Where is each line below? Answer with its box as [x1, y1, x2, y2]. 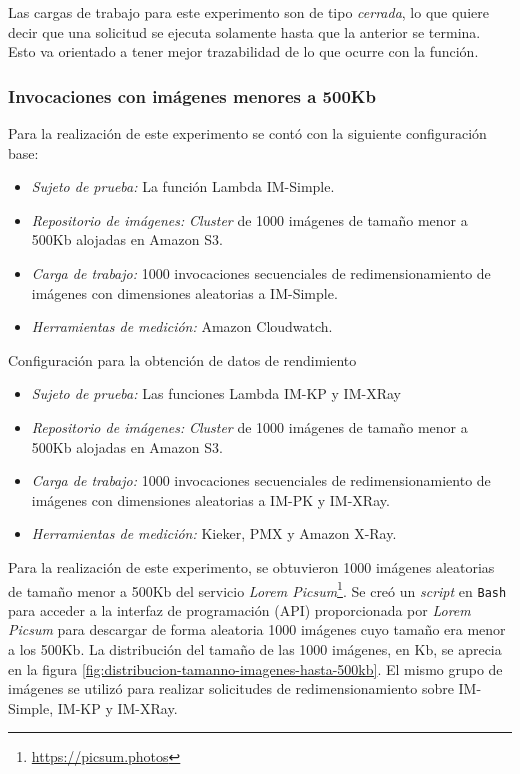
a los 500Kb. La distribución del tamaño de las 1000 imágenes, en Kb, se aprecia [8, 639, 502, 659]
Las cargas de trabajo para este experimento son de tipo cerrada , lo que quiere [8, 2, 489, 22]
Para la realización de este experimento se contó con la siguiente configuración [8, 123, 487, 143]
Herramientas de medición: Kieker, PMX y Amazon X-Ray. [31, 523, 397, 544]
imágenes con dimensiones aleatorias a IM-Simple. [31, 282, 338, 303]
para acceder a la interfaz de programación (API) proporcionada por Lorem [8, 599, 471, 620]
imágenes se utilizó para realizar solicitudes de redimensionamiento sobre [8, 678, 454, 699]
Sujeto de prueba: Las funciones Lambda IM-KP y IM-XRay [31, 383, 401, 404]
